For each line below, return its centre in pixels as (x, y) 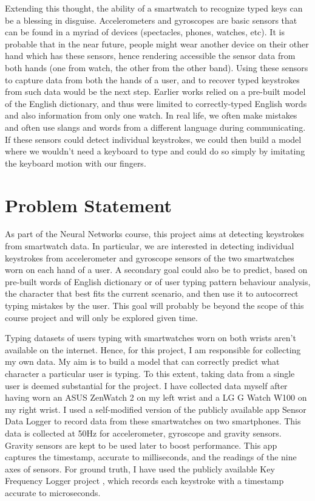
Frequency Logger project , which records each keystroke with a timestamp (144, 481)
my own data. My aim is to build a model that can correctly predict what (142, 361)
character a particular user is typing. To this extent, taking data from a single (150, 373)
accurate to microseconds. (53, 492)
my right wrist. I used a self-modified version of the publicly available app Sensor (156, 409)
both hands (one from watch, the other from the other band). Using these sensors (157, 67)
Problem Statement (88, 205)
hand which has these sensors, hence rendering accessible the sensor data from (150, 56)
